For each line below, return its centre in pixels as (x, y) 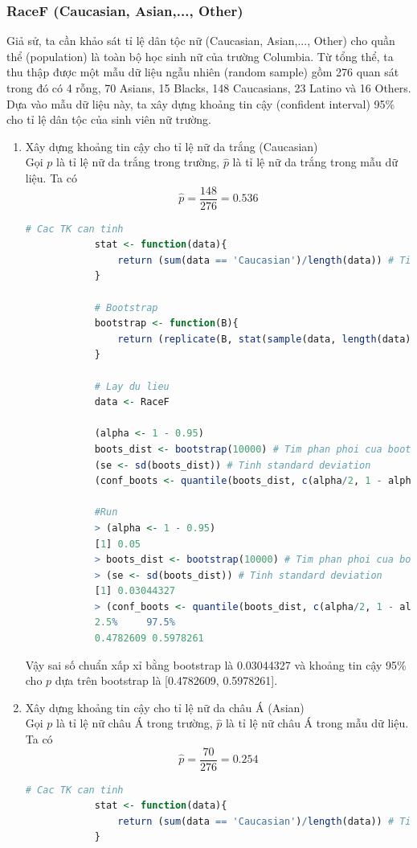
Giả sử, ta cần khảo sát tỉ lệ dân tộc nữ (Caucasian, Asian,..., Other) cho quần (201, 41)
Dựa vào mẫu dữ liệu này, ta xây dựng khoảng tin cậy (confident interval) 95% (201, 103)
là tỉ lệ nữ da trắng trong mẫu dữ (315, 162)
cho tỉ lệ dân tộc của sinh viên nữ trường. (109, 119)
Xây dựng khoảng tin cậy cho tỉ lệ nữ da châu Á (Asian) (165, 707)
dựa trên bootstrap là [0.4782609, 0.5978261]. (166, 680)
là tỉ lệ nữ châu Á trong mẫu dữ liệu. (317, 723)
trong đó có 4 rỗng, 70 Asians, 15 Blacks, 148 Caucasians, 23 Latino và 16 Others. (209, 88)
